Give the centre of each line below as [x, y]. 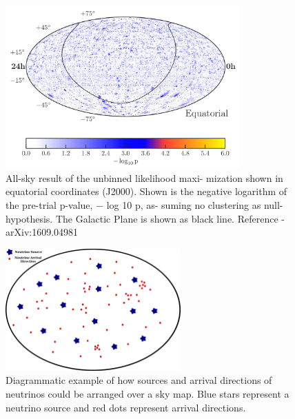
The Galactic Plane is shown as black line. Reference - [170, 218]
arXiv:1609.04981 [42, 232]
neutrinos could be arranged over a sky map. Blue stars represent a [147, 394]
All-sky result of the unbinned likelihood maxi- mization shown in [144, 177]
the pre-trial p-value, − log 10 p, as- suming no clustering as [133, 204]
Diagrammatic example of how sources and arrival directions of [139, 380]
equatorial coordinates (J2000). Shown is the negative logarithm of [146, 191]
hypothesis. [29, 218]
